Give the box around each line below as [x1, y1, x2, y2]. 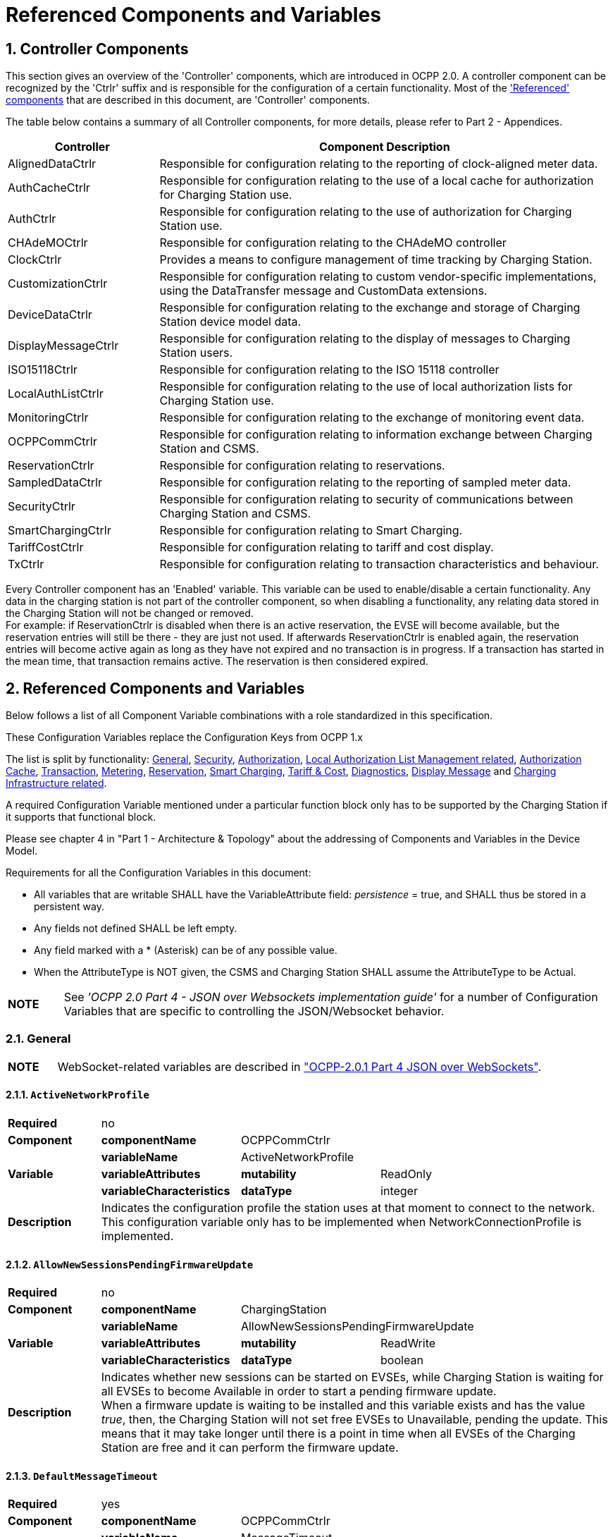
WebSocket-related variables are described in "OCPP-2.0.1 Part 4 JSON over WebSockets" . [57, 1059, 541, 1074]
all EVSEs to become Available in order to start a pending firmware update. [101, 1384, 497, 1399]
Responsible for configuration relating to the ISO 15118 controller [159, 362, 500, 377]
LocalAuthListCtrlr [8, 386, 104, 401]
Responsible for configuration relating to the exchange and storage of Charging [159, 300, 581, 315]
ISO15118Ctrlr [8, 362, 78, 377]
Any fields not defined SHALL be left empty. [34, 922, 237, 935]
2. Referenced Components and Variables [6, 679, 305, 697]
